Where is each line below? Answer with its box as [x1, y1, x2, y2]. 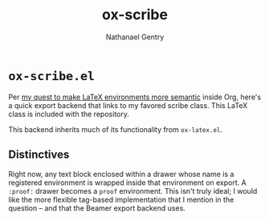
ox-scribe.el [8, 68, 95, 83]
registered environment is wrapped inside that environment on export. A [8, 178, 247, 187]
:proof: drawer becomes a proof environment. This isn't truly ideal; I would [8, 186, 258, 195]
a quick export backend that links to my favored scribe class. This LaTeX [8, 100, 248, 110]
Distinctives [8, 148, 70, 162]
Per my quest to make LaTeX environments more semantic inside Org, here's [8, 92, 262, 102]
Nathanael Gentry [105, 32, 165, 42]
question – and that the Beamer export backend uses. [8, 203, 186, 213]
